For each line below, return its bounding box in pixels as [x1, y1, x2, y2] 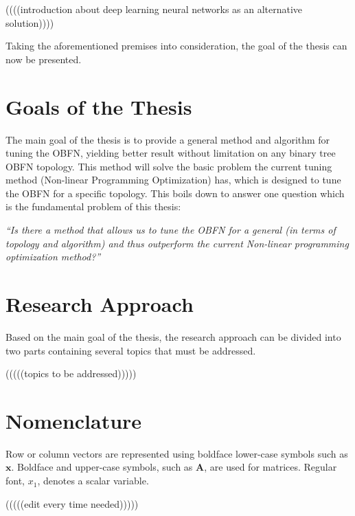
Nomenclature [5, 406, 142, 434]
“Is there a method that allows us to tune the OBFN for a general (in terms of [5, 223, 336, 237]
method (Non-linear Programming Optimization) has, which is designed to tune [5, 172, 341, 187]
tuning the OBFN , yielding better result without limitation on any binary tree [5, 146, 336, 160]
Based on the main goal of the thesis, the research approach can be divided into [5, 329, 341, 344]
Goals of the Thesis [5, 92, 192, 120]
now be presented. [5, 52, 82, 66]
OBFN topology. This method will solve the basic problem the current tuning [5, 159, 332, 173]
